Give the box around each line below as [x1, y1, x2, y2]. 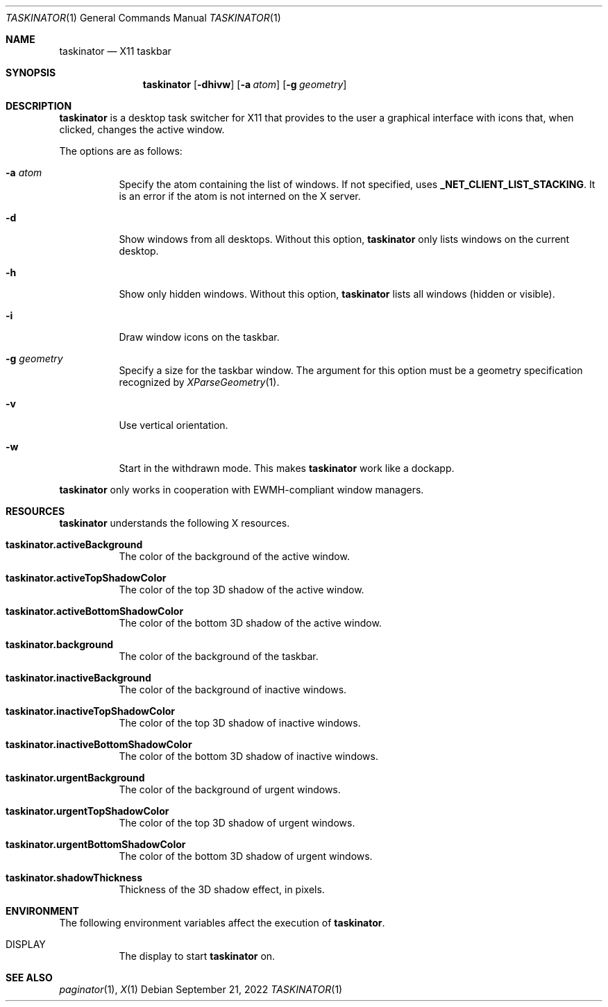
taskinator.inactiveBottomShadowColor [6, 738, 192, 750]
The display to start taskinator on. [119, 950, 276, 962]
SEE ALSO [6, 972, 53, 983]
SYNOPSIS [6, 67, 56, 78]
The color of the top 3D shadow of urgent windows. [119, 817, 355, 829]
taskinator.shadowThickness [6, 872, 143, 883]
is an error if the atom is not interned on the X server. [119, 190, 361, 202]
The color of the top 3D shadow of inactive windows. [119, 717, 361, 729]
